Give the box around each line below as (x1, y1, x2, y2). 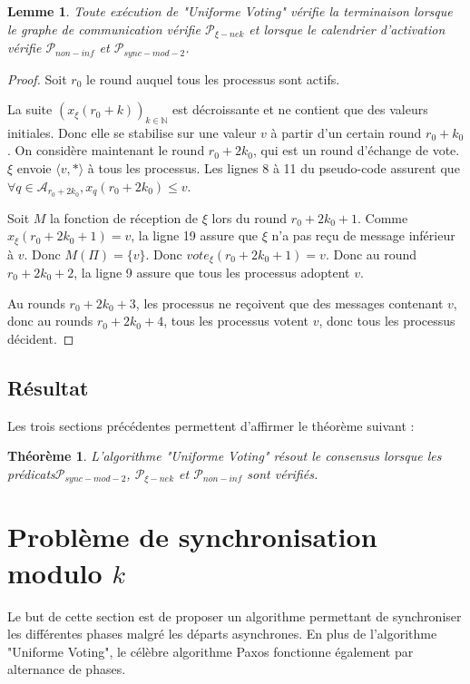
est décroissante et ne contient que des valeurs (172, 100, 428, 119)
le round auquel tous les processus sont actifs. (86, 69, 340, 88)
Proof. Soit (7, 69, 67, 88)
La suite (7, 100, 53, 119)
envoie (16, 159, 52, 178)
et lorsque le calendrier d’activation (249, 19, 446, 38)
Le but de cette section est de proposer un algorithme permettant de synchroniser (7, 606, 462, 625)
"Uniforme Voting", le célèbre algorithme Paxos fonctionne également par (7, 641, 414, 660)
